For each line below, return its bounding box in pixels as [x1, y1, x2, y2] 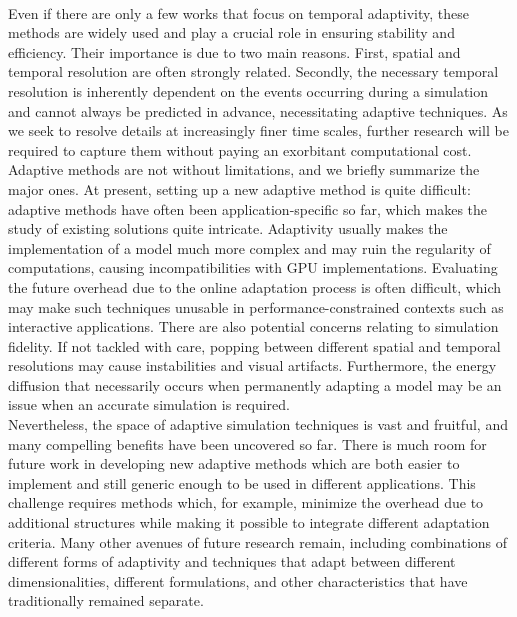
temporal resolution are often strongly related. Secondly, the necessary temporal [8, 61, 499, 82]
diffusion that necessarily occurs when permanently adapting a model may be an [8, 374, 502, 395]
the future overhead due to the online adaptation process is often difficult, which [8, 276, 502, 297]
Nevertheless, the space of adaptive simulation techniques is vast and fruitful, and [8, 414, 508, 435]
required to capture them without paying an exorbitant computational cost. [8, 139, 472, 160]
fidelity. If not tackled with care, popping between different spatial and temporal [8, 335, 501, 356]
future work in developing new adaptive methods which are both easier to [8, 453, 460, 474]
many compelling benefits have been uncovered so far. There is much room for [8, 433, 487, 454]
